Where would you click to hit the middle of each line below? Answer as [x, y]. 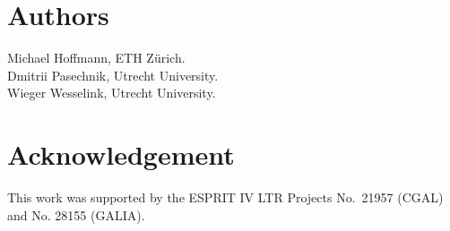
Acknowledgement [121, 154]
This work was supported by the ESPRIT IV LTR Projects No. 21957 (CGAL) [225, 197]
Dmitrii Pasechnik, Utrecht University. [113, 75]
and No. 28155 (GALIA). [76, 214]
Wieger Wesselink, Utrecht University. [112, 93]
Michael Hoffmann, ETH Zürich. [96, 58]
